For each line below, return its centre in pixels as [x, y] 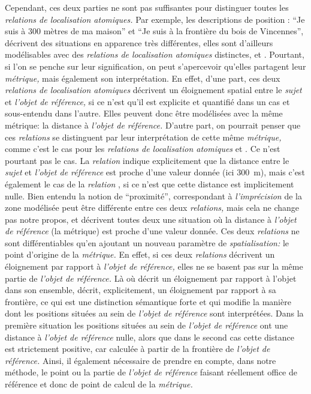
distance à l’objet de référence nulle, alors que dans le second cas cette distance [150, 337]
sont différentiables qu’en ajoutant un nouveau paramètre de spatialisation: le [147, 242]
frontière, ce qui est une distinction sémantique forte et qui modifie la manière [148, 301]
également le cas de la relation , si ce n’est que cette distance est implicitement [150, 183]
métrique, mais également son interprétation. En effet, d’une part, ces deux [143, 78]
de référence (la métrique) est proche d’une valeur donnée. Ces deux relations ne [152, 231]
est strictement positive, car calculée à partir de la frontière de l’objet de [138, 349]
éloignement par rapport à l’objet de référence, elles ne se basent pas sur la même [154, 266]
